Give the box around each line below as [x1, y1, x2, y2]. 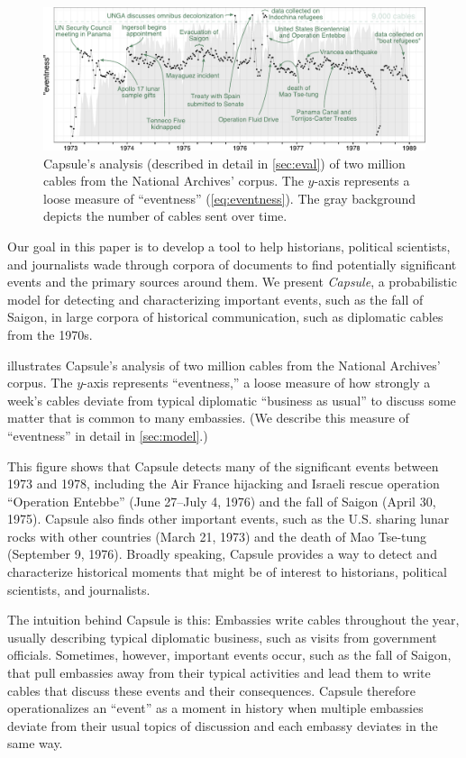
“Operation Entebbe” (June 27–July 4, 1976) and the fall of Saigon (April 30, [7, 491, 436, 510]
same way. [7, 734, 63, 753]
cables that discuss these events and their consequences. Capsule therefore [7, 680, 416, 699]
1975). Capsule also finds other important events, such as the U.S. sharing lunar [7, 509, 450, 528]
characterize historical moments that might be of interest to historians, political [7, 562, 447, 581]
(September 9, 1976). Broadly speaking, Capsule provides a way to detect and [7, 544, 437, 563]
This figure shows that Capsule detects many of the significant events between [7, 456, 439, 475]
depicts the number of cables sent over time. [43, 206, 288, 225]
